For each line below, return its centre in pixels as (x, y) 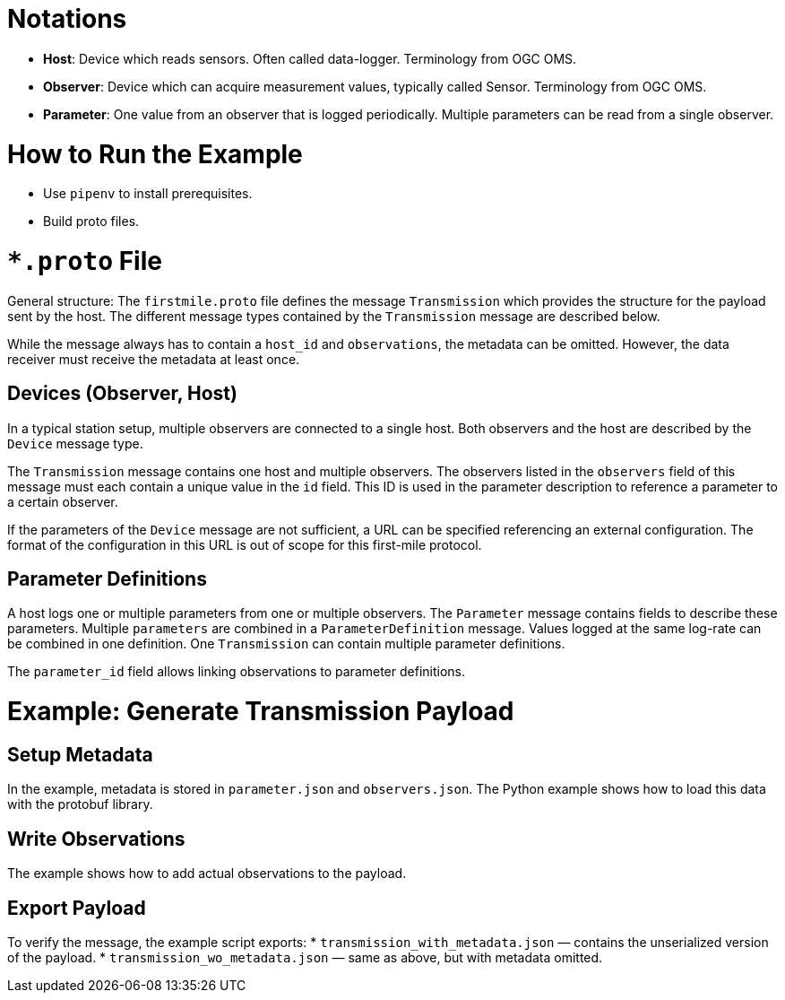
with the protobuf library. (80, 804)
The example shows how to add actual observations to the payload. (207, 874)
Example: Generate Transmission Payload (261, 712)
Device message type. (75, 443)
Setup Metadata (80, 754)
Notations (67, 19)
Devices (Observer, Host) (122, 394)
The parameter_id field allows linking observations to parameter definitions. (237, 672)
